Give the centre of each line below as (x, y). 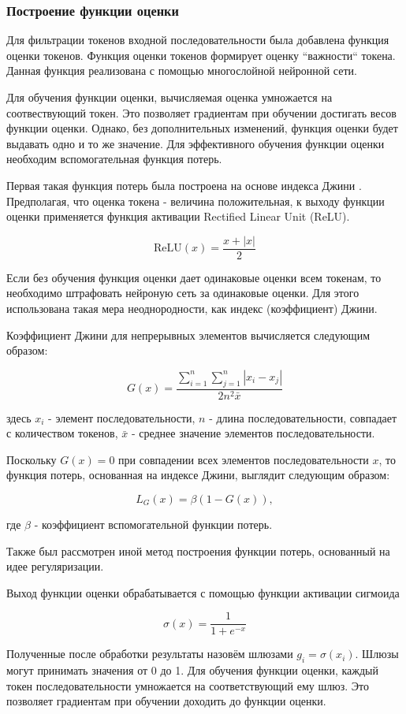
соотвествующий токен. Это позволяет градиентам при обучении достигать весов (201, 112)
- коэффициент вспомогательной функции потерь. (153, 524)
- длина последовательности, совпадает (303, 417)
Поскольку (32, 459)
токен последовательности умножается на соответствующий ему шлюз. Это (188, 685)
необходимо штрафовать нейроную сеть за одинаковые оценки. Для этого (183, 293)
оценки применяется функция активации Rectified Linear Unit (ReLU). (178, 216)
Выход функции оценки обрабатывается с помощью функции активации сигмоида (203, 592)
